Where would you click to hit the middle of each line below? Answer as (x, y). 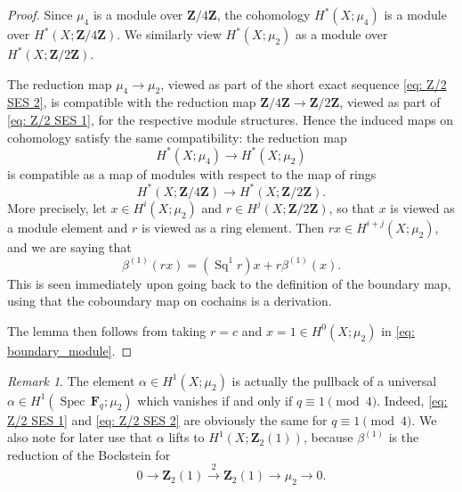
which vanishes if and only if (215, 400)
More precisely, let (57, 207)
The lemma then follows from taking (107, 330)
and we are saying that (69, 246)
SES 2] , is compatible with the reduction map (132, 102)
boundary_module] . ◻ (70, 350)
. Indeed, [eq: (412, 400)
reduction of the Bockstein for (89, 454)
